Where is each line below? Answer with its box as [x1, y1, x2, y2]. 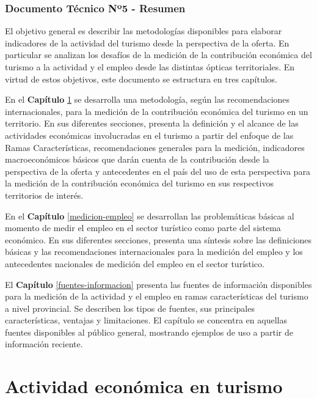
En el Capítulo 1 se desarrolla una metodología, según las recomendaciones [5, 93, 290, 106]
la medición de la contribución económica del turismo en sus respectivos [5, 177, 274, 190]
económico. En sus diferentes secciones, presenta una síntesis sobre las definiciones [5, 233, 312, 246]
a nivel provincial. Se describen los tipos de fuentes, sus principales [5, 301, 255, 314]
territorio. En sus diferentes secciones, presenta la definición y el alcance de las [5, 117, 299, 130]
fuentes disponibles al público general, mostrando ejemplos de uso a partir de [5, 325, 293, 338]
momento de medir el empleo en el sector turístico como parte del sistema [5, 221, 281, 234]
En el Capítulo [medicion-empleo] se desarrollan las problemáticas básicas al [5, 209, 294, 222]
